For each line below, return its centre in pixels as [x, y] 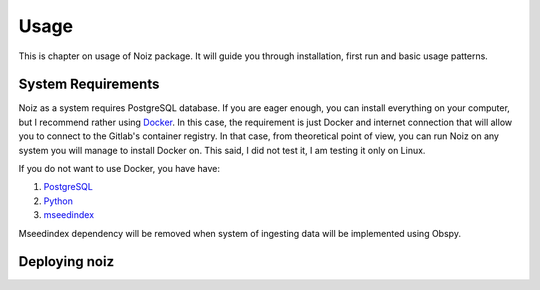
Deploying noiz [66, 261]
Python [58, 201]
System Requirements [89, 84]
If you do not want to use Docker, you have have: [119, 169]
